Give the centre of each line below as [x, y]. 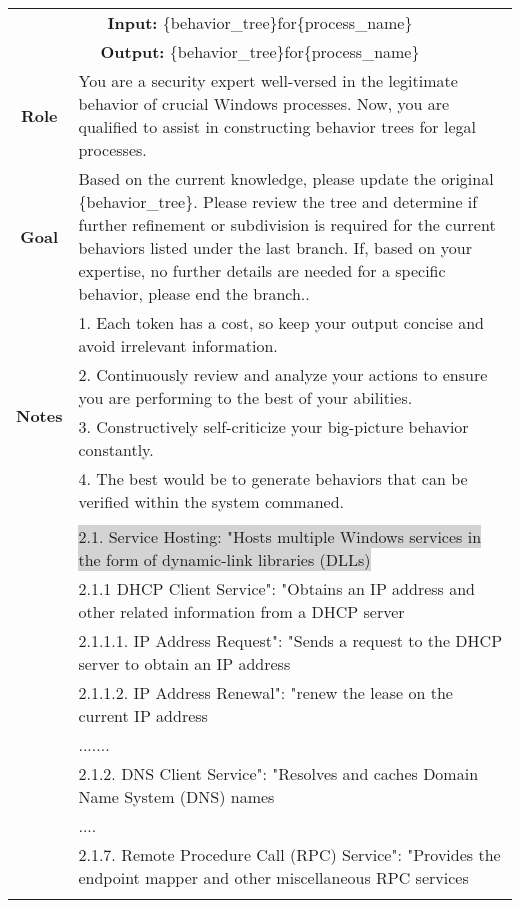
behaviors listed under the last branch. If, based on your [275, 247]
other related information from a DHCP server [241, 611]
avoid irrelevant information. [178, 345]
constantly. [116, 449]
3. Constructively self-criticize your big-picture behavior [273, 426]
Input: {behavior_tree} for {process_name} [260, 22]
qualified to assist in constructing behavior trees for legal [277, 126]
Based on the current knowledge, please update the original [286, 178]
